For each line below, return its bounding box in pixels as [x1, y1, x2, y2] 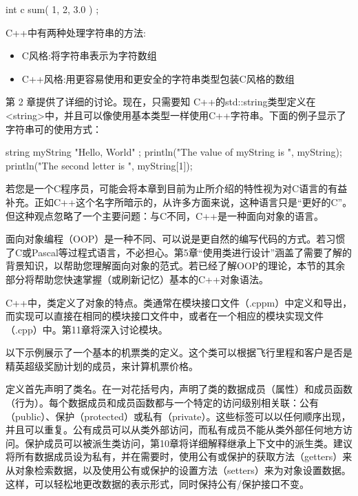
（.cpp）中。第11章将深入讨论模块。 [6, 322, 168, 336]
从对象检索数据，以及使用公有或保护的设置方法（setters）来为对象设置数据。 [6, 463, 351, 477]
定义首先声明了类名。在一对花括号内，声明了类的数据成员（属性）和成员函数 [6, 382, 352, 396]
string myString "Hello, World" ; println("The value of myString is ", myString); [6, 145, 342, 159]
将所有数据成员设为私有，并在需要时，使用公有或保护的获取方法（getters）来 [6, 449, 352, 464]
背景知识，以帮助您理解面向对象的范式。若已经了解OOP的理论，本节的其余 [6, 258, 346, 273]
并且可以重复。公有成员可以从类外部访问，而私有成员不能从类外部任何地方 [6, 422, 343, 437]
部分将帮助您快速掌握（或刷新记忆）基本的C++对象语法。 [6, 271, 268, 286]
